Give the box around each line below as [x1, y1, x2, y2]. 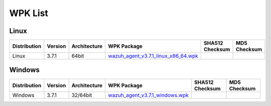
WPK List [9, 8, 49, 19]
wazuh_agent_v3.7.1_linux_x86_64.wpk [108, 53, 198, 60]
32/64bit [71, 91, 92, 98]
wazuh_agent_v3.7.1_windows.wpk [108, 91, 189, 98]
